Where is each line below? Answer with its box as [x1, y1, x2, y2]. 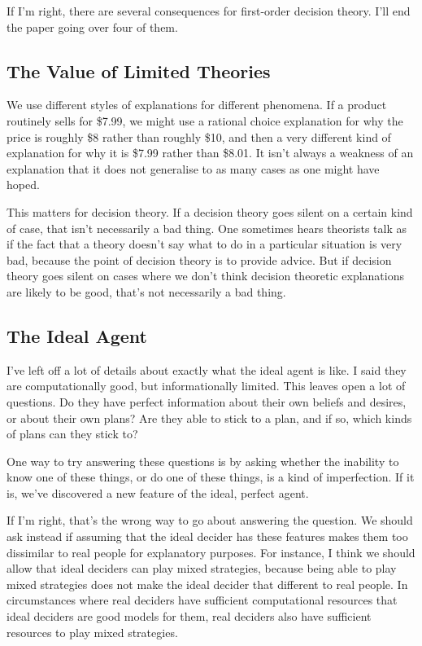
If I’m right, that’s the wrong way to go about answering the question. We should [7, 512, 413, 529]
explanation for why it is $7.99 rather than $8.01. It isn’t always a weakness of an [7, 144, 414, 161]
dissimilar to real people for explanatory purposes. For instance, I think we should [7, 543, 415, 560]
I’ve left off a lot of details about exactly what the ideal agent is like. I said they [7, 361, 407, 378]
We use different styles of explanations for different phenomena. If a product [7, 96, 387, 113]
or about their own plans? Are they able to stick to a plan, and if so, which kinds [7, 409, 412, 426]
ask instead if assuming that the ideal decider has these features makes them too [7, 528, 408, 545]
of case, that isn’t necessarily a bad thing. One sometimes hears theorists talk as [7, 219, 407, 236]
